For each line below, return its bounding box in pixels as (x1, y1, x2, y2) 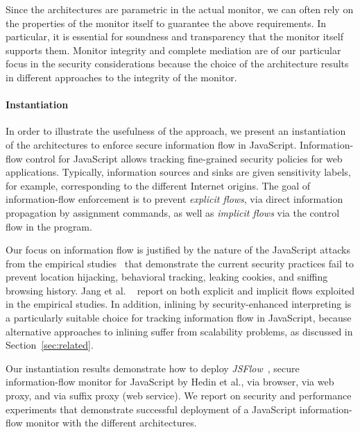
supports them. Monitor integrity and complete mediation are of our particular (6, 42, 341, 57)
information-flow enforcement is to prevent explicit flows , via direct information (6, 192, 343, 206)
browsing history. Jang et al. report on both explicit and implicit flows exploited (6, 283, 355, 297)
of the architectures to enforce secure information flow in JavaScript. (6, 137, 297, 151)
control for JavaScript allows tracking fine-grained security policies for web (26, 151, 343, 165)
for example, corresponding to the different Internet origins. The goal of (6, 178, 311, 192)
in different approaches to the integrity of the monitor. (6, 69, 237, 84)
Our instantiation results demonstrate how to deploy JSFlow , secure (6, 360, 300, 375)
